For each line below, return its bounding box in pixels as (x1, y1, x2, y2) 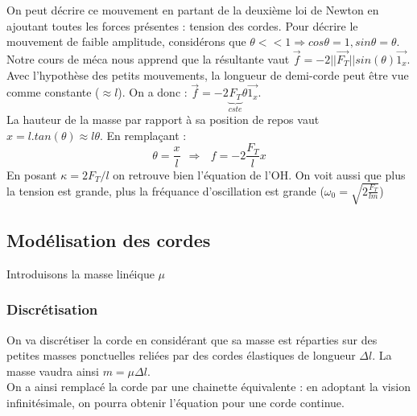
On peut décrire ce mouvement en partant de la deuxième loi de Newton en (6, 2, 379, 18)
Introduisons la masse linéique (6, 265, 155, 282)
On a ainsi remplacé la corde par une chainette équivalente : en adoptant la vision (6, 378, 411, 395)
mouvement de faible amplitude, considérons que (6, 33, 246, 50)
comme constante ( (6, 84, 100, 101)
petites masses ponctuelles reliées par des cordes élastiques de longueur (6, 347, 356, 364)
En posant (6, 166, 57, 183)
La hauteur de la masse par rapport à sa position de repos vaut (6, 111, 320, 128)
